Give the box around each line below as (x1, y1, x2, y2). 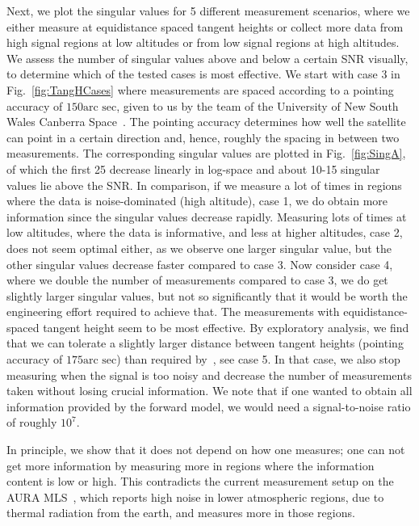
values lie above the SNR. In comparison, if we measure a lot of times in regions (6, 176, 402, 193)
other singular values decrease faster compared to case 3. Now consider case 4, (6, 255, 393, 272)
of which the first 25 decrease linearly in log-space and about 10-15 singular (6, 160, 380, 177)
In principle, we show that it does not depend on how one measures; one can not (6, 441, 405, 458)
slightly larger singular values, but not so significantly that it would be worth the (6, 287, 408, 304)
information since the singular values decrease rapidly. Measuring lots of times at (6, 208, 407, 225)
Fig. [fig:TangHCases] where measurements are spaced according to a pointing (6, 81, 394, 98)
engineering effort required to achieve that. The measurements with (6, 303, 340, 320)
